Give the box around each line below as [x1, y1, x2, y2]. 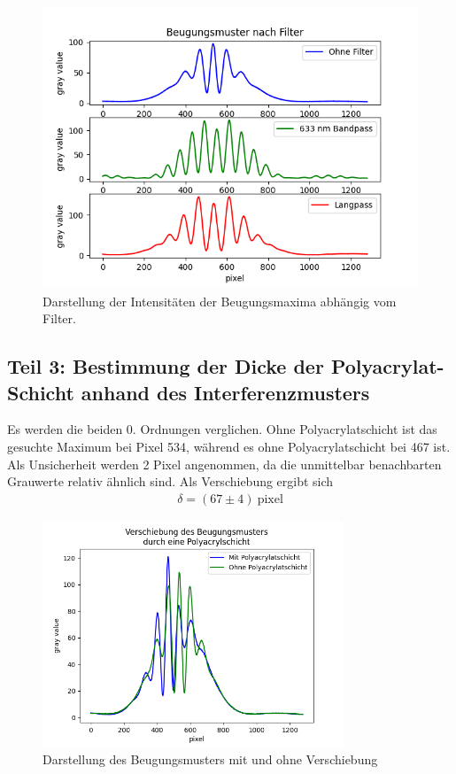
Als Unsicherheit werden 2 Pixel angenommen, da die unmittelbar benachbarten [7, 454, 442, 473]
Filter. [43, 309, 76, 328]
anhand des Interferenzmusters [81, 378, 370, 406]
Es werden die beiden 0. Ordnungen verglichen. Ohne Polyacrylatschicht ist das [7, 420, 437, 438]
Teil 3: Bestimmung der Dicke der [7, 352, 324, 380]
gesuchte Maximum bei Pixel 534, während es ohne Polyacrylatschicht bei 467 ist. [7, 437, 451, 455]
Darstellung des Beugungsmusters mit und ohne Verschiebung [43, 750, 378, 769]
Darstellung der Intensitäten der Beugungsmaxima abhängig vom [43, 291, 397, 310]
